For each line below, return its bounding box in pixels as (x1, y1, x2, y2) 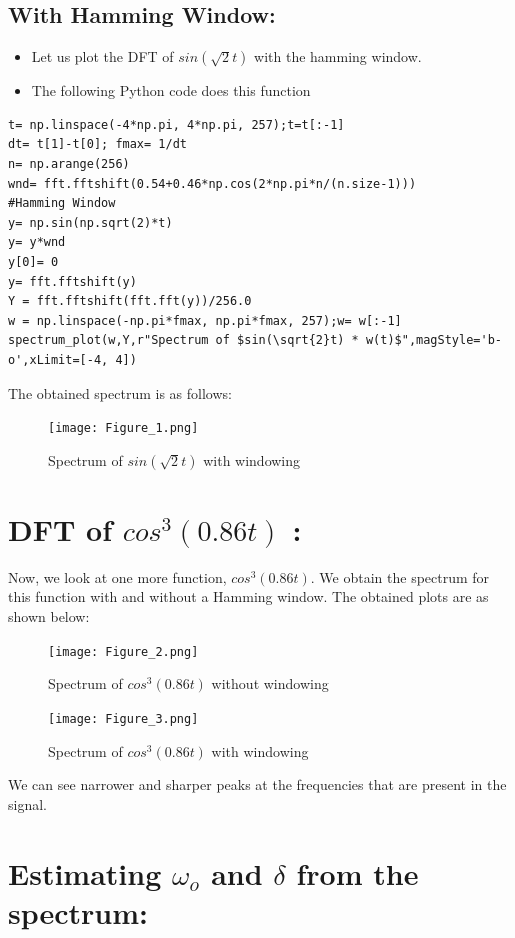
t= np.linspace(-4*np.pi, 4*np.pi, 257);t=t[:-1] (8, 117, 345, 132)
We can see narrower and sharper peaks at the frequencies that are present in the (8, 774, 507, 795)
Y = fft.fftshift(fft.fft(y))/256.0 (8, 294, 252, 309)
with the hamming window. (254, 46, 422, 67)
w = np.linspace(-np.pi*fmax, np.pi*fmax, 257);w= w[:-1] (8, 313, 402, 328)
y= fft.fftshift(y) (8, 274, 137, 289)
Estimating (8, 852, 162, 893)
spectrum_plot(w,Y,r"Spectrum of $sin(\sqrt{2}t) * (8, 333, 359, 348)
